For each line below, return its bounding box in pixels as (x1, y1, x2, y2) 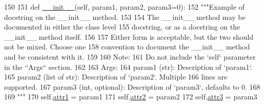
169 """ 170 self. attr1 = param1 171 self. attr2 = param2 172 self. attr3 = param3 (4, 91, 257, 102)
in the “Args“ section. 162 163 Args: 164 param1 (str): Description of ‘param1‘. (4, 61, 253, 72)
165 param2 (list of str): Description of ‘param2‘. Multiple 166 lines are (4, 71, 228, 82)
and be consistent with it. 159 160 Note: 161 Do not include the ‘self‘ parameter (4, 51, 256, 62)
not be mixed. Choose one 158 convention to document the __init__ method (4, 41, 250, 52)
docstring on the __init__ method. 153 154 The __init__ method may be (4, 11, 246, 22)
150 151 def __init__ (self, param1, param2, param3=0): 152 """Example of (4, 2, 245, 12)
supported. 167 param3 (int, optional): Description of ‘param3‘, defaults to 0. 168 (4, 81, 260, 92)
